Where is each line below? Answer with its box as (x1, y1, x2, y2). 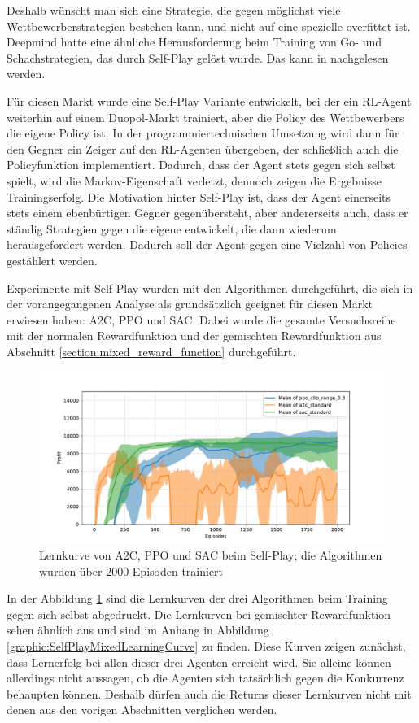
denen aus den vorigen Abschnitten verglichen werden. (7, 701, 277, 718)
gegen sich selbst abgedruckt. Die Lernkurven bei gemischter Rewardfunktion (7, 605, 391, 622)
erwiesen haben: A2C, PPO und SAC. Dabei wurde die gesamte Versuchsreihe (7, 311, 396, 328)
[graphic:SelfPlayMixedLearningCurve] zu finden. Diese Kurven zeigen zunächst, (7, 638, 406, 655)
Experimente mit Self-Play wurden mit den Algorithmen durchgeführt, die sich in (7, 279, 413, 296)
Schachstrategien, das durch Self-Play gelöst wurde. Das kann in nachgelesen (7, 49, 389, 66)
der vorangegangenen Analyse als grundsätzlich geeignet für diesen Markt (7, 295, 373, 312)
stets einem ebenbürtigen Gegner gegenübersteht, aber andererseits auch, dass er (7, 204, 408, 221)
